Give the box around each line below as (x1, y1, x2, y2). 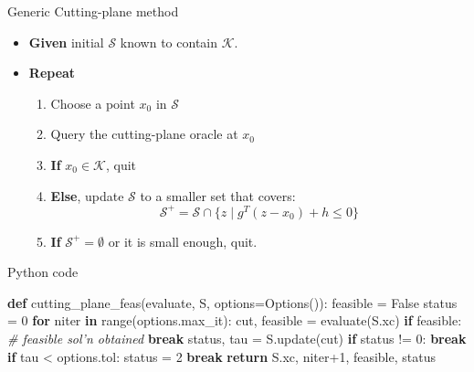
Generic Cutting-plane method (7, 2, 179, 20)
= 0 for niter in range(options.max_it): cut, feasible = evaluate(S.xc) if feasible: (7, 311, 462, 330)
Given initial (28, 32, 104, 51)
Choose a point (50, 93, 135, 112)
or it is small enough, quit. (108, 231, 258, 250)
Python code (7, 262, 79, 282)
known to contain (120, 32, 218, 51)
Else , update (50, 186, 124, 205)
